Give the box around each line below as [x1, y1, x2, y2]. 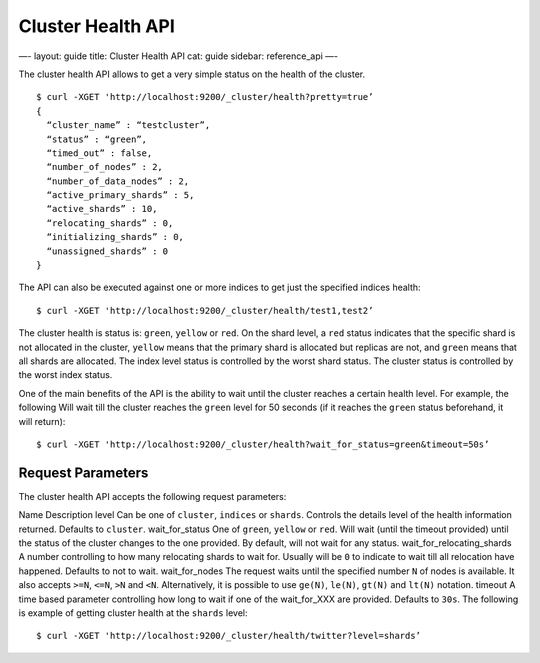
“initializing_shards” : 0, [46, 231, 185, 243]
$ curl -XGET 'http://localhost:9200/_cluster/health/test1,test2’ [36, 305, 374, 316]
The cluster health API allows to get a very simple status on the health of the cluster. [18, 68, 366, 80]
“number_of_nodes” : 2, [46, 161, 164, 173]
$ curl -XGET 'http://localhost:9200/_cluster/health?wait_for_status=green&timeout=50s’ [36, 438, 490, 450]
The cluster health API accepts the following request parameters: [18, 490, 287, 502]
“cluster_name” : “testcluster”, [46, 120, 211, 131]
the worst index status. [18, 369, 113, 381]
